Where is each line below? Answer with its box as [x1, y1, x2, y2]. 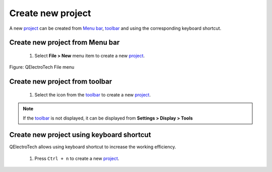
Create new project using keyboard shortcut [9, 131, 151, 139]
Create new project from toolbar [9, 77, 112, 86]
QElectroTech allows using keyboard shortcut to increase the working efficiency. [9, 144, 176, 150]
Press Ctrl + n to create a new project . [34, 155, 119, 161]
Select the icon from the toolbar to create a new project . [34, 91, 151, 98]
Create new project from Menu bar [9, 38, 120, 47]
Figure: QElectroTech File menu [9, 64, 75, 70]
